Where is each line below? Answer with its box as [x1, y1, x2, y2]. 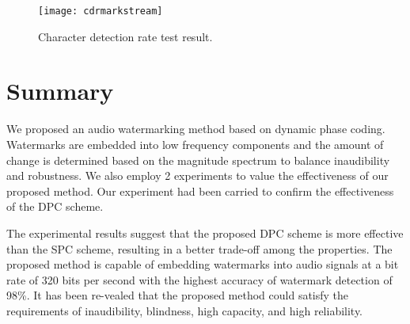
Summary [6, 74, 114, 107]
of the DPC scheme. [6, 198, 104, 215]
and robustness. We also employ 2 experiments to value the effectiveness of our [6, 167, 389, 184]
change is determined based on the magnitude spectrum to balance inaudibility [6, 151, 390, 168]
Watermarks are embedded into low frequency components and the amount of [6, 135, 384, 152]
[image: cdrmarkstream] [38, 6, 163, 17]
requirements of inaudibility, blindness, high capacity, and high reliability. [6, 302, 363, 318]
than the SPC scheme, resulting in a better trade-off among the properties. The [6, 240, 393, 257]
